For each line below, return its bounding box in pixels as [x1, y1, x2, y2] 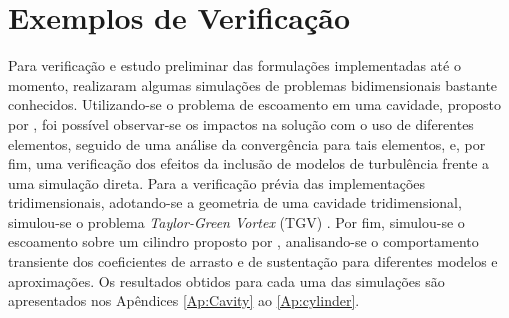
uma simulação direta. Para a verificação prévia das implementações [8, 172, 426, 193]
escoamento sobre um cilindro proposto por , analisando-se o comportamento [8, 231, 479, 252]
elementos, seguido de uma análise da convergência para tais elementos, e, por [8, 133, 486, 154]
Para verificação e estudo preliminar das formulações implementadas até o [8, 55, 461, 76]
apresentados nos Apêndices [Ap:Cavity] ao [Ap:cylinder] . [8, 290, 360, 311]
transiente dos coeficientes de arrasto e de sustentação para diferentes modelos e [8, 251, 498, 272]
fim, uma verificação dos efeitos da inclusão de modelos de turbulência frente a [8, 153, 490, 174]
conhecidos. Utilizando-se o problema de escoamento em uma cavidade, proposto [8, 94, 502, 115]
